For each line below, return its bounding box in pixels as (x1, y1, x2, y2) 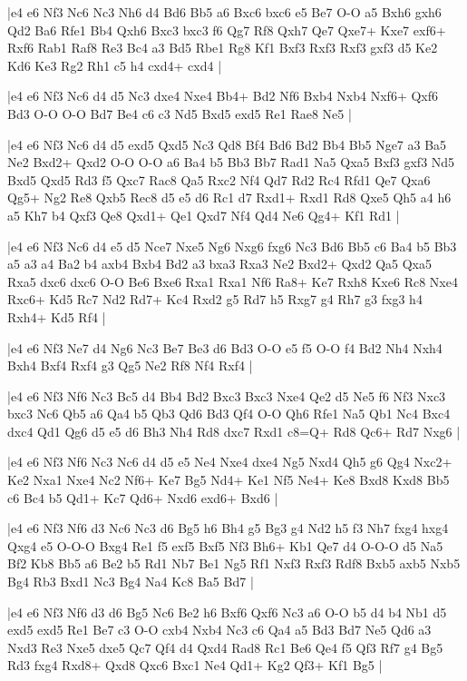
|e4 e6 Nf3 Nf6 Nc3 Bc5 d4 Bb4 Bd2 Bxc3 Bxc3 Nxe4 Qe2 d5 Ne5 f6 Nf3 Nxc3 (7, 386, 446, 405)
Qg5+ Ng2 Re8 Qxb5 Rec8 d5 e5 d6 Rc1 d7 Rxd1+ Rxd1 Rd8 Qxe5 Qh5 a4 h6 (7, 188, 452, 207)
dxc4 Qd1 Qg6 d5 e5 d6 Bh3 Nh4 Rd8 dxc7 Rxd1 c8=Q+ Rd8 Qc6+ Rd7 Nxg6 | (7, 421, 461, 440)
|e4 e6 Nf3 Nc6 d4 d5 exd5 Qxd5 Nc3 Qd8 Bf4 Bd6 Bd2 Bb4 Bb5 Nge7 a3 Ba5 (7, 134, 447, 153)
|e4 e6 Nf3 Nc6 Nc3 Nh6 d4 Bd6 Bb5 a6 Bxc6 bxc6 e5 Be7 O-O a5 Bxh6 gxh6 (7, 3, 442, 21)
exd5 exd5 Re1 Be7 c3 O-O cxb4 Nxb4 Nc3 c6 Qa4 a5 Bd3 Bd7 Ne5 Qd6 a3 (7, 620, 432, 639)
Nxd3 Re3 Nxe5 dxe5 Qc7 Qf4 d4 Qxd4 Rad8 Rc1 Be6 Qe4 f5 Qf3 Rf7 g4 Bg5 (7, 637, 443, 656)
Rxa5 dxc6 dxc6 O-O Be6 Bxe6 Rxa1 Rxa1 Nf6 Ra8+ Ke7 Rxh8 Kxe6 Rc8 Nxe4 (7, 271, 458, 291)
